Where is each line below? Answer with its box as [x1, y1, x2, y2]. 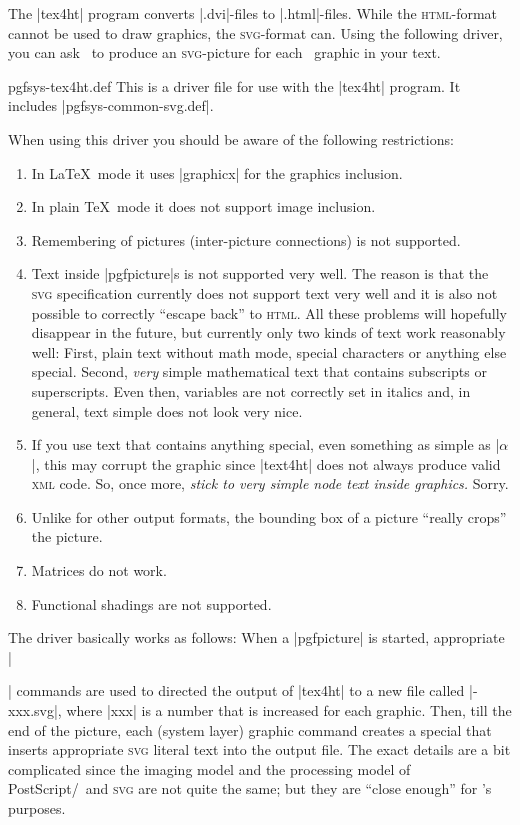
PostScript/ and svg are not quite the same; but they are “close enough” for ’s [8, 778, 492, 799]
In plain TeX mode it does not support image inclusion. [31, 196, 376, 217]
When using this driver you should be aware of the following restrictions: [8, 128, 454, 149]
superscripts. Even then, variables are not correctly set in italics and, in [31, 380, 471, 401]
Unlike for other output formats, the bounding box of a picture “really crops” [31, 506, 507, 527]
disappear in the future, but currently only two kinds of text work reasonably [31, 322, 506, 343]
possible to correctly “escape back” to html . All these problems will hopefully [31, 302, 507, 323]
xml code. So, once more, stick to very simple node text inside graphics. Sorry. [31, 473, 509, 494]
